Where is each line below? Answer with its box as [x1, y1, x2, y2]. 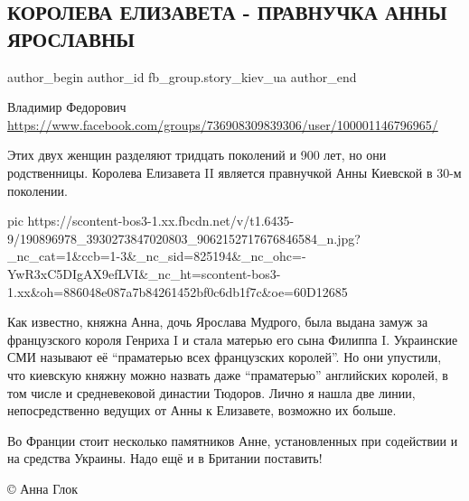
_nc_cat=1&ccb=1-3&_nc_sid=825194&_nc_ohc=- [7, 246, 306, 265]
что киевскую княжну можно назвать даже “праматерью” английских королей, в [7, 365, 448, 384]
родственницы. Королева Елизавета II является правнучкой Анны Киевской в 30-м [7, 162, 462, 181]
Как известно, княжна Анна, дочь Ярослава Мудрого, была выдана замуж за [7, 312, 428, 331]
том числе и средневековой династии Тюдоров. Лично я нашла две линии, [7, 383, 416, 402]
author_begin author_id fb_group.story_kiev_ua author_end [7, 67, 357, 86]
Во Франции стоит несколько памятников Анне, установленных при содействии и [7, 431, 458, 450]
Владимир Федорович [7, 97, 127, 116]
